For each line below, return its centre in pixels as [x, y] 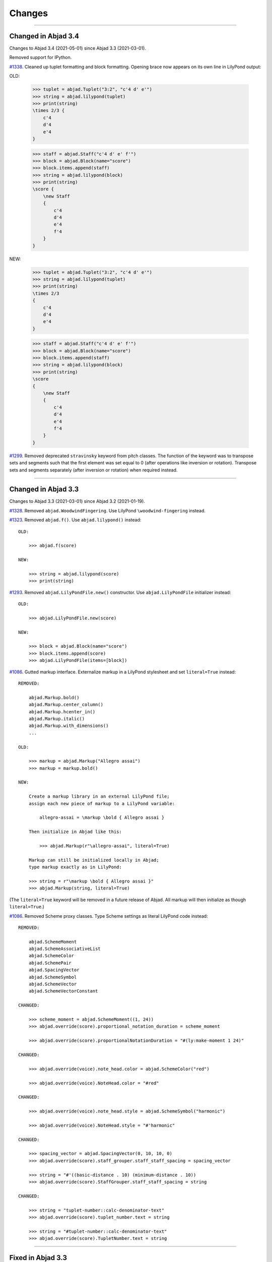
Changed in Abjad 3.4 [44, 36]
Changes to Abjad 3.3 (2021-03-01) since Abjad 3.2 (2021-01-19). [77, 501]
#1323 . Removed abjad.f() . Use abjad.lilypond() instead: [75, 520]
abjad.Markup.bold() [54, 697]
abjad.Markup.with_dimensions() [69, 726]
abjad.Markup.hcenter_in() [62, 712]
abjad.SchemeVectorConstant [63, 991]
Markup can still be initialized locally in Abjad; [94, 860]
